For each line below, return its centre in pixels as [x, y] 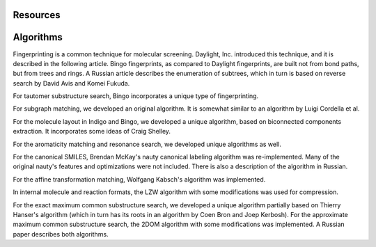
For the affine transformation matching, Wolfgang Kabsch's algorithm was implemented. [139, 179]
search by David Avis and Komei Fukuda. [71, 83]
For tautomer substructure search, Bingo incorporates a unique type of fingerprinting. [136, 96]
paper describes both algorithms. [61, 234]
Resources [37, 15]
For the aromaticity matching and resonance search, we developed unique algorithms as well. [147, 144]
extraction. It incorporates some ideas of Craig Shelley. [92, 132]
